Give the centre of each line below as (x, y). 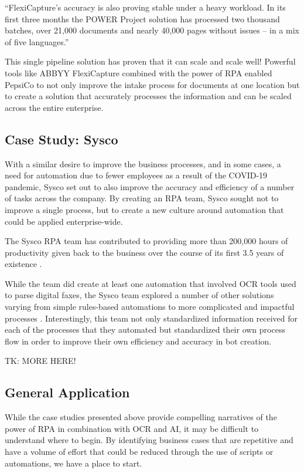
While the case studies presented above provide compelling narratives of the (141, 417)
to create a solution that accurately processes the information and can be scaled (148, 96)
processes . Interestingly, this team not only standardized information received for (151, 318)
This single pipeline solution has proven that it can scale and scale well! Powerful (150, 61)
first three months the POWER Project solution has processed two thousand (142, 18)
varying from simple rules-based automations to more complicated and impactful (150, 307)
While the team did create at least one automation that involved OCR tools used (151, 283)
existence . (23, 264)
